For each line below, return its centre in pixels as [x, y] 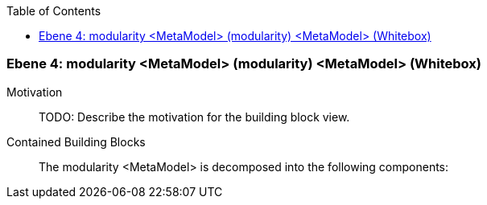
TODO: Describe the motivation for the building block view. [194, 117]
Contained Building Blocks [76, 141]
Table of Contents [54, 11]
